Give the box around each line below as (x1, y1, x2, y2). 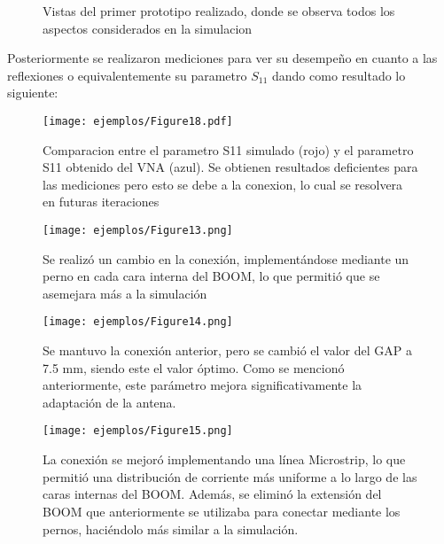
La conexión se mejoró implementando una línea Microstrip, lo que (43, 450, 406, 469)
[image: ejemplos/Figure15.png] (43, 424, 233, 438)
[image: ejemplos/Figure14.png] (43, 315, 233, 329)
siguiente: (7, 83, 58, 102)
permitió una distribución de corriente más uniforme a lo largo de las (43, 467, 417, 486)
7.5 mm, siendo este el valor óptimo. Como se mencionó (43, 358, 345, 377)
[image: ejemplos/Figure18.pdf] (43, 114, 233, 128)
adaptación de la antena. (43, 392, 176, 411)
